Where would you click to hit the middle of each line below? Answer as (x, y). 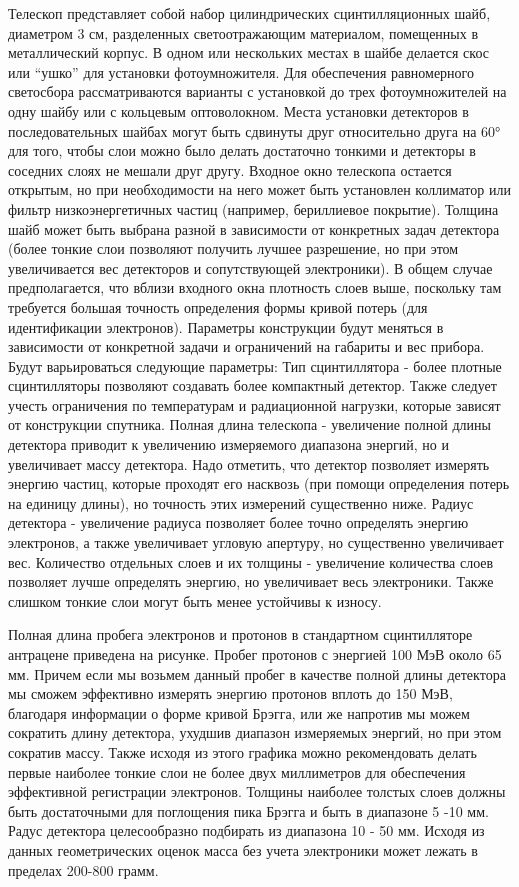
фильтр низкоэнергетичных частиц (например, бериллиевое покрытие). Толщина (253, 208)
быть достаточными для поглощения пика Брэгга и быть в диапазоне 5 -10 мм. (248, 810)
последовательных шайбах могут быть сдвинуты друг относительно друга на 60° (254, 130)
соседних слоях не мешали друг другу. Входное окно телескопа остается (230, 169)
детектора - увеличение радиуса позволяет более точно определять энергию (238, 522)
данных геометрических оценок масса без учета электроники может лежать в (243, 849)
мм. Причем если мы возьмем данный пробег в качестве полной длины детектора (257, 673)
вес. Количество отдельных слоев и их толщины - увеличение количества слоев (251, 561)
